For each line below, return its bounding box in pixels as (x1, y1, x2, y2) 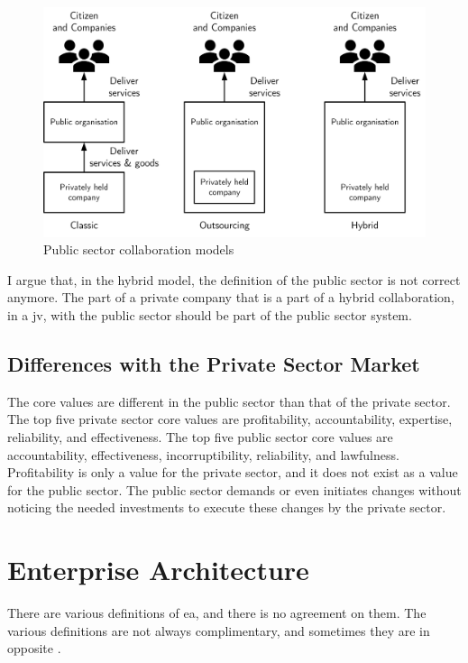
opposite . (7, 639, 61, 658)
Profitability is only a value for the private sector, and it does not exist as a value (7, 463, 458, 482)
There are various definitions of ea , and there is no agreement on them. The (7, 603, 427, 622)
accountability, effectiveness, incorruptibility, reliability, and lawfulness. (7, 445, 399, 464)
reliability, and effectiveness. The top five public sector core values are (7, 428, 393, 446)
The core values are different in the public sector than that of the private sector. (7, 391, 451, 410)
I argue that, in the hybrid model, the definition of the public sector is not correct (7, 270, 461, 289)
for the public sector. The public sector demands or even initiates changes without (7, 480, 462, 499)
